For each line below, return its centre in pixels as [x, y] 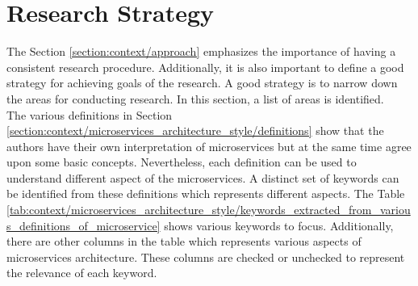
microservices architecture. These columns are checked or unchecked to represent [206, 257]
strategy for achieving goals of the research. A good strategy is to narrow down [202, 83]
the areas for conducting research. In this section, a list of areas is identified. [195, 98]
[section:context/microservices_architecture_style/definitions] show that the [195, 130]
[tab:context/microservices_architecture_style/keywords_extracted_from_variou [209, 210]
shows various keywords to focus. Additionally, [279, 225]
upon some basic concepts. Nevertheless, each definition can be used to [182, 162]
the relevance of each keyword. [82, 273]
